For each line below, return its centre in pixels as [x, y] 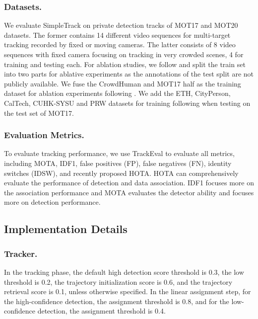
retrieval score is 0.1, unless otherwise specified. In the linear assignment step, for [128, 291]
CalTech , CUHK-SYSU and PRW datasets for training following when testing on [127, 103]
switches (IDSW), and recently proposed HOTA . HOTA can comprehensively [121, 173]
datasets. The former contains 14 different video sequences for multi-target [117, 35]
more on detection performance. [52, 202]
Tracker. [21, 253]
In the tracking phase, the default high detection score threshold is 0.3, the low [124, 272]
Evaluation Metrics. [44, 135]
